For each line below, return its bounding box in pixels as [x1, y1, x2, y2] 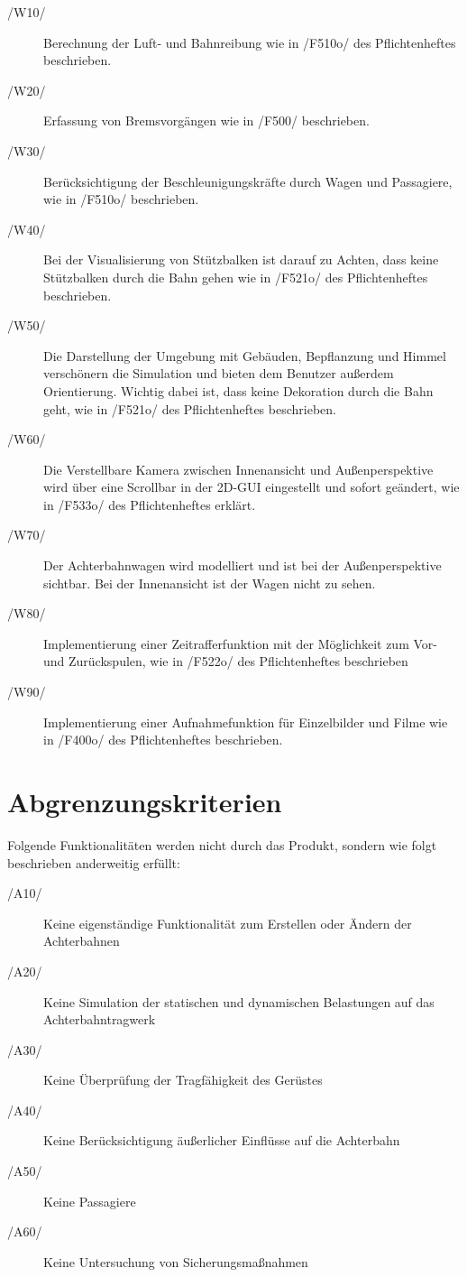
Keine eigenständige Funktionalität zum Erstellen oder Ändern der [43, 913, 412, 932]
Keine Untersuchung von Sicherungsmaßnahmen [43, 1252, 308, 1271]
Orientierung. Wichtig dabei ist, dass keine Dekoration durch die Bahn [43, 381, 434, 400]
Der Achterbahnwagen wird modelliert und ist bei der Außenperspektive [43, 556, 442, 575]
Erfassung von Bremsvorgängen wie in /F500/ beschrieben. [43, 111, 370, 130]
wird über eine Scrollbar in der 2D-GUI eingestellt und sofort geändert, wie [43, 477, 460, 496]
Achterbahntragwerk [43, 1010, 156, 1029]
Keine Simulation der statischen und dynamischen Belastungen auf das [43, 992, 435, 1011]
